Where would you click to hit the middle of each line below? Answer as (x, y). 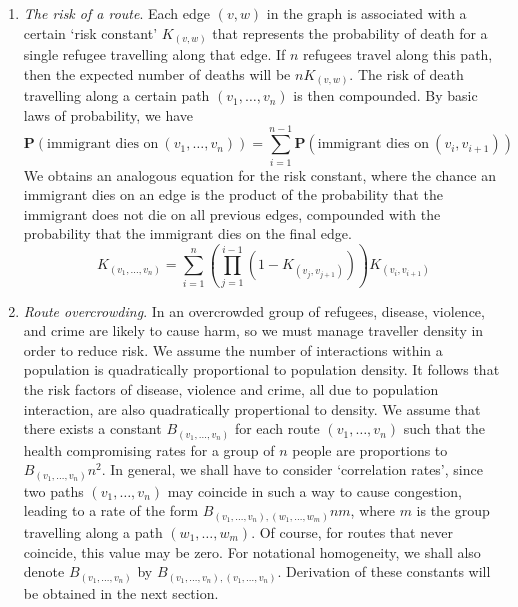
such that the (444, 428)
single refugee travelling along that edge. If (154, 54)
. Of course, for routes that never (352, 531)
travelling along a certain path (116, 95)
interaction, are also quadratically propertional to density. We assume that (252, 408)
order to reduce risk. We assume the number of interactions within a (233, 349)
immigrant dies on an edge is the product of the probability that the (233, 194)
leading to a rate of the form (111, 510)
